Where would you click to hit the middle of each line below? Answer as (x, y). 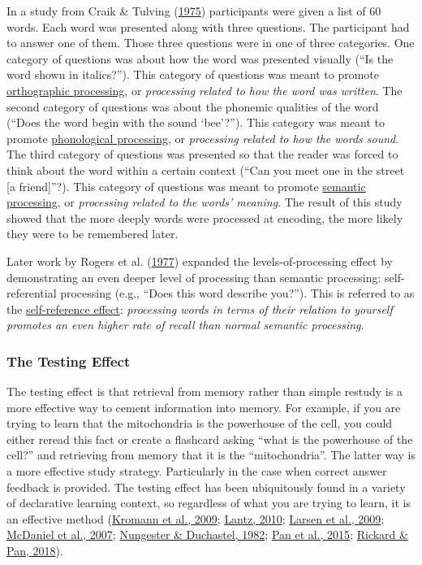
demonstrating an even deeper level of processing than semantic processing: (194, 277)
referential (32, 293)
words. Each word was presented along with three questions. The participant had (208, 26)
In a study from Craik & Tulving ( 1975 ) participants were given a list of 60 (194, 11)
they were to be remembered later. (93, 234)
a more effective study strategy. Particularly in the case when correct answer (197, 471)
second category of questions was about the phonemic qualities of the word (193, 106)
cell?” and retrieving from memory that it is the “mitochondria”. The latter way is (211, 455)
